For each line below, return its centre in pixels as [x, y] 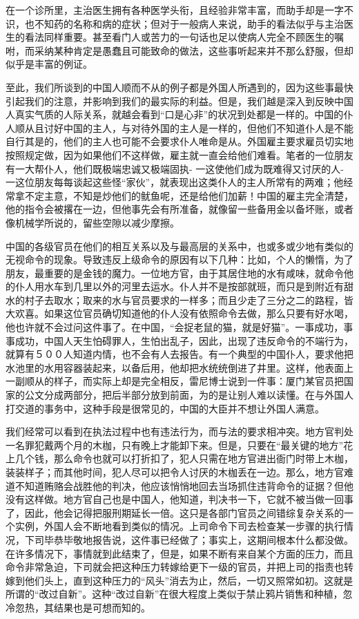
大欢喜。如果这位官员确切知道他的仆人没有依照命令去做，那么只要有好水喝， [179, 313]
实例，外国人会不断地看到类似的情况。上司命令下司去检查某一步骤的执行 [179, 526]
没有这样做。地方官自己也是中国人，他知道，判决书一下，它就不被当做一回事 [179, 499]
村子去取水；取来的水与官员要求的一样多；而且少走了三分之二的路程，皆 [189, 299]
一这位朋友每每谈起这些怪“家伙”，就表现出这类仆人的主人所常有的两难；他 [175, 182]
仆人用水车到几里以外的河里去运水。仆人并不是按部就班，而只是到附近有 [179, 286]
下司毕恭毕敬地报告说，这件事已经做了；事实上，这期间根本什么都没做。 [189, 539]
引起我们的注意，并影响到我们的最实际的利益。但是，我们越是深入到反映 [170, 101]
